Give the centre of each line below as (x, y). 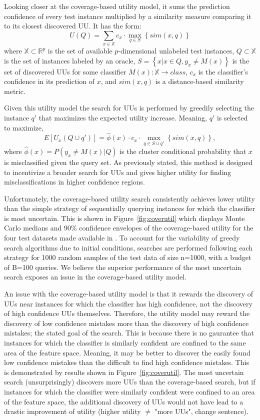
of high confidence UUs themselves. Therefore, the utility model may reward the (127, 313)
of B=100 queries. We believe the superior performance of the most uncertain (123, 267)
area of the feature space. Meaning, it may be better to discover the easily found (127, 352)
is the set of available (80, 51)
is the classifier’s (223, 71)
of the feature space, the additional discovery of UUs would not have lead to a (124, 401)
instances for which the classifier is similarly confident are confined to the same (125, 343)
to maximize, (24, 127)
